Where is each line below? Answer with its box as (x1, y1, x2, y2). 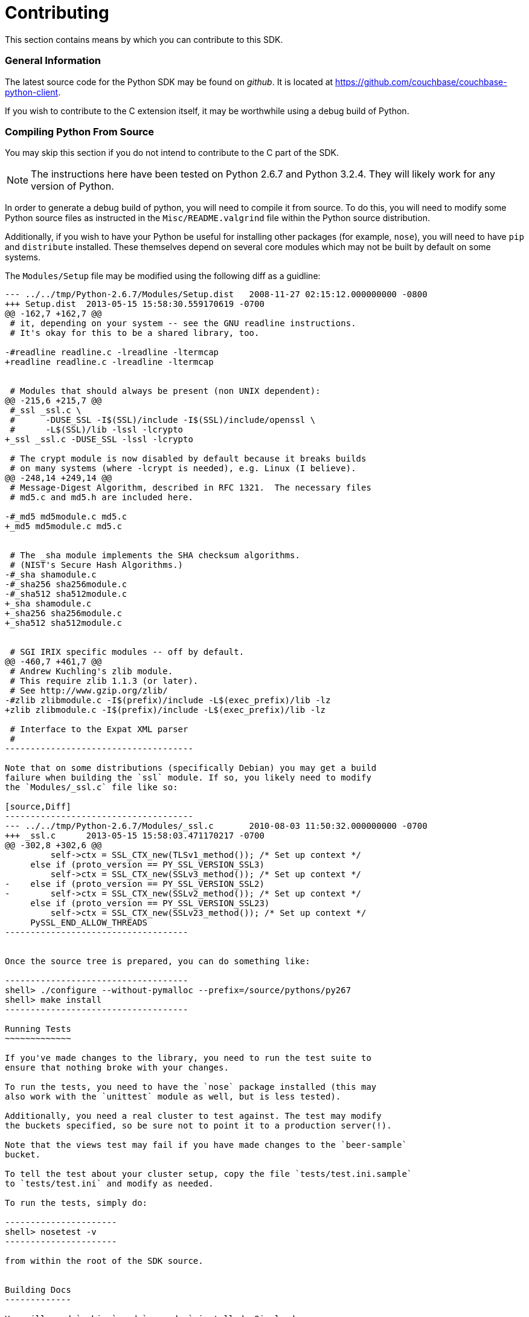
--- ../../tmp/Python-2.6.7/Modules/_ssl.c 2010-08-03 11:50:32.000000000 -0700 (5, 821, 428, 831)
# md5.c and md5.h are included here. (10, 492, 193, 503)
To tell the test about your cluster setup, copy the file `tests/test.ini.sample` (5, 1169, 412, 1179)
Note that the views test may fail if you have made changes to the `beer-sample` (5, 1140, 407, 1150)
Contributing (5, 2, 109, 23)
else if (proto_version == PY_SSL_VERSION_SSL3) (30, 860, 264, 870)
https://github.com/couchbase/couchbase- (335, 76, 507, 87)
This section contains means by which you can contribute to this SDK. (5, 34, 283, 45)
